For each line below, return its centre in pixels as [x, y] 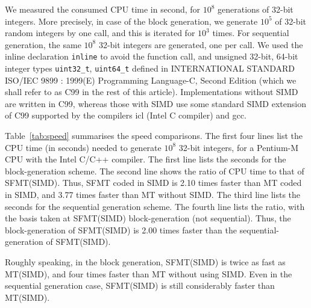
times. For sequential [251, 33]
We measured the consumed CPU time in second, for [103, 9]
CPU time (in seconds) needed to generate [83, 147]
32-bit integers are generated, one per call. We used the [201, 44]
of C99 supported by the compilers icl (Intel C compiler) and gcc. [126, 115]
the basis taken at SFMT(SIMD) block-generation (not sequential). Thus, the [148, 218]
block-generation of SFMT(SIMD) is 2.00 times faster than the [121, 229]
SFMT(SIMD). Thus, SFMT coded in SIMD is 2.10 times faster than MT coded [153, 183]
